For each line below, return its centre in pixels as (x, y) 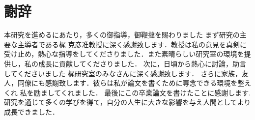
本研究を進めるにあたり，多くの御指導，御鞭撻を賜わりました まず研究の (122, 35)
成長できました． (31, 111)
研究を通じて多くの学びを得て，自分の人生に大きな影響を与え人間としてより (127, 102)
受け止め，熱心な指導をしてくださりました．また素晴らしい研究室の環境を (124, 54)
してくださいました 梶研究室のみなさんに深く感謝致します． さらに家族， (123, 73)
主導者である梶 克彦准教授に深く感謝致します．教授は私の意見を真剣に (132, 44)
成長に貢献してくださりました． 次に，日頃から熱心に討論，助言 (142, 63)
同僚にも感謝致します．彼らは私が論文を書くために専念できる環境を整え (134, 83)
